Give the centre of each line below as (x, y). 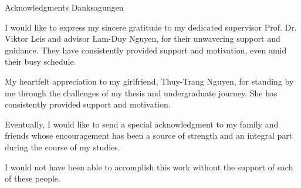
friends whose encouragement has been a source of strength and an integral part (149, 135)
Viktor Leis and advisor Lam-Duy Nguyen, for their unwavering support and (143, 38)
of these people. (33, 178)
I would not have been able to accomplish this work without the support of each (149, 167)
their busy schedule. (40, 61)
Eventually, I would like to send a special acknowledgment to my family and (142, 124)
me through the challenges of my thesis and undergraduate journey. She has (141, 93)
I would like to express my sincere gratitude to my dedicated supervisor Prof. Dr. (151, 27)
